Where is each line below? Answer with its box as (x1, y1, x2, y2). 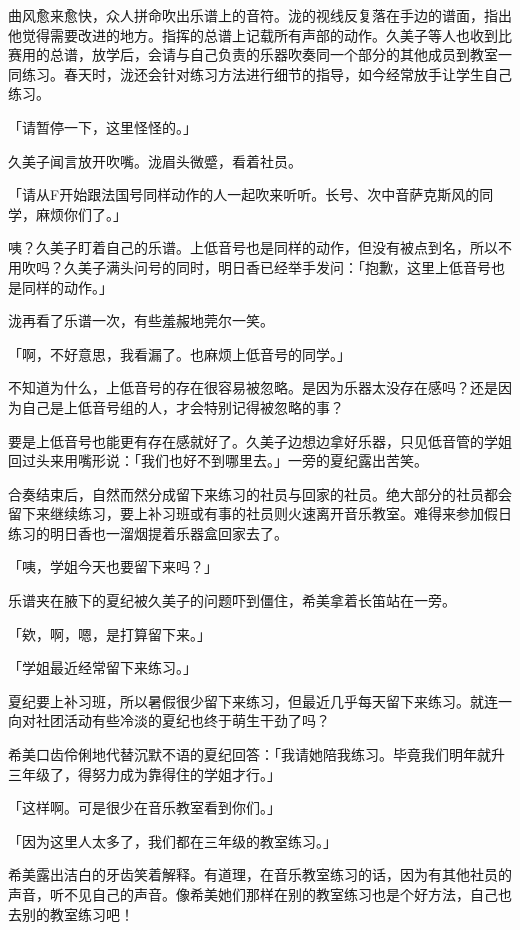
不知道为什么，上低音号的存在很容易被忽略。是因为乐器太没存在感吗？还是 (8, 377, 498, 398)
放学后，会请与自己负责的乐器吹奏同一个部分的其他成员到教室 (91, 44, 498, 65)
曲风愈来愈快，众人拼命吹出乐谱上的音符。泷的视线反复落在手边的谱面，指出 (8, 5, 512, 25)
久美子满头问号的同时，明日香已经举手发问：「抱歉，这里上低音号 (63, 256, 491, 277)
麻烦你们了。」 (35, 203, 127, 224)
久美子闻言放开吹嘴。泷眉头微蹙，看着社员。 (8, 150, 302, 171)
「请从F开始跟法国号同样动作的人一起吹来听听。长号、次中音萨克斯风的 (8, 184, 480, 205)
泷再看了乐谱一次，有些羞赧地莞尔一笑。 (8, 310, 274, 331)
